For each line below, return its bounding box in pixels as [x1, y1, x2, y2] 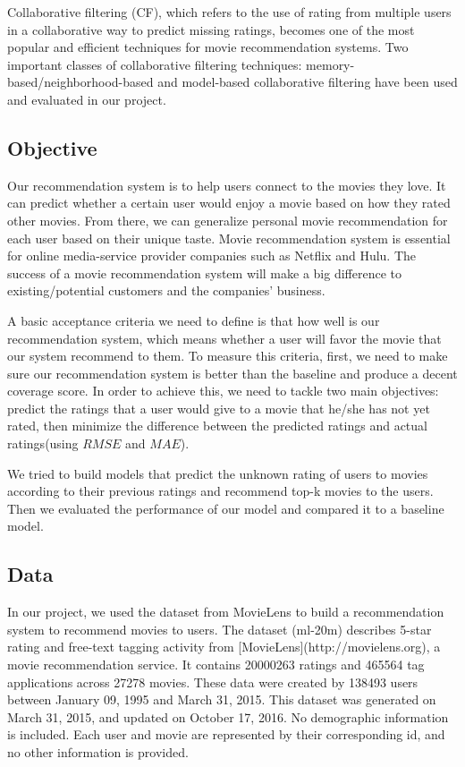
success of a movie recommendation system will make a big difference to [7, 263, 402, 282]
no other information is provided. [7, 743, 189, 761]
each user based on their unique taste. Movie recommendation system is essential [7, 228, 451, 247]
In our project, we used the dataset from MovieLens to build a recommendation [7, 602, 444, 621]
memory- [306, 55, 355, 73]
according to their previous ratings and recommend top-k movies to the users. [7, 482, 434, 500]
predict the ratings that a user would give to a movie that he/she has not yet [7, 398, 430, 417]
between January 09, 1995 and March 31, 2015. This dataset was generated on [7, 690, 436, 709]
